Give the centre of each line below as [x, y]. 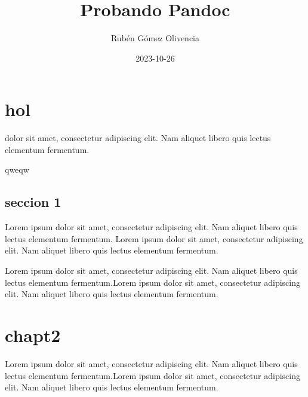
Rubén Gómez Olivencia [155, 38]
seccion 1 [33, 202]
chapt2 [33, 335]
